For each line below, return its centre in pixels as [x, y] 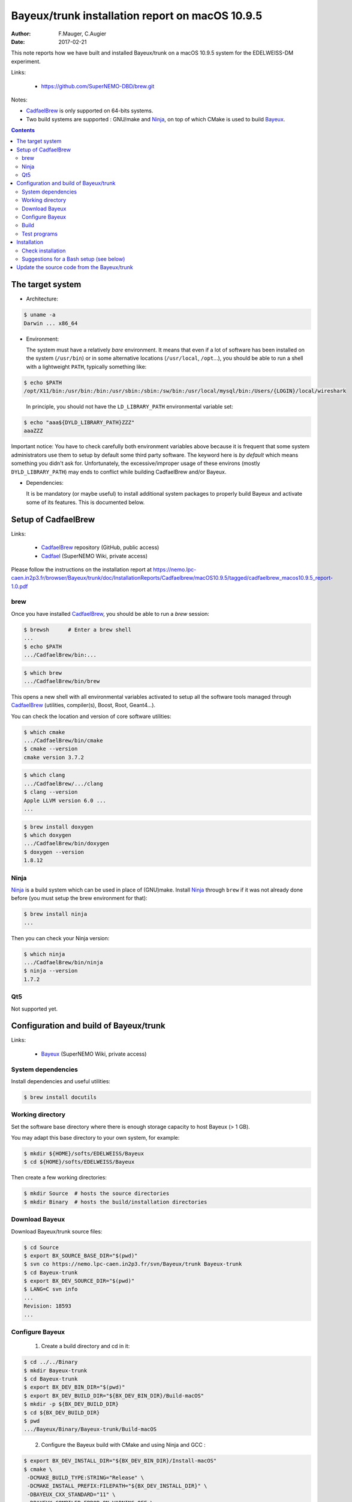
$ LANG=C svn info [51, 1289]
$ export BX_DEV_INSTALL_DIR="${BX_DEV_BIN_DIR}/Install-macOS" [120, 1461]
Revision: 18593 [48, 1306]
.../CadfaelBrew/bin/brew [62, 681]
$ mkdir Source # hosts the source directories [97, 1193]
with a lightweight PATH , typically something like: [86, 366]
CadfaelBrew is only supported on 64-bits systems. [90, 111]
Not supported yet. [34, 1009]
